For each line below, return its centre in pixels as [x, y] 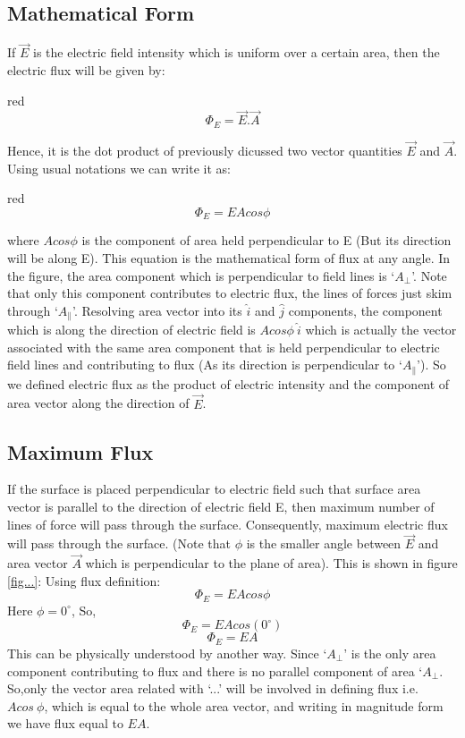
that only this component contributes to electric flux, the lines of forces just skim [230, 293]
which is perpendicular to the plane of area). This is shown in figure [271, 563]
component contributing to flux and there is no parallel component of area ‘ [215, 670]
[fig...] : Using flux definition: [84, 580]
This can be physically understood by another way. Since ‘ [167, 653]
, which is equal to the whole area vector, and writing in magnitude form [244, 705]
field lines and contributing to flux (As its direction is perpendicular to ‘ [205, 365]
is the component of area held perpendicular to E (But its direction [266, 240]
